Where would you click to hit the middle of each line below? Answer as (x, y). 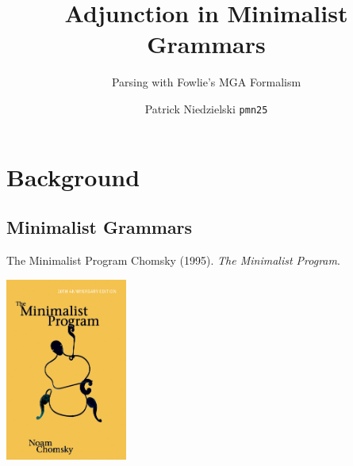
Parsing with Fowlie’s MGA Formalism (206, 82)
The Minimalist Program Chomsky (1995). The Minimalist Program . (173, 260)
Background (73, 176)
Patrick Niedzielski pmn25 (206, 108)
